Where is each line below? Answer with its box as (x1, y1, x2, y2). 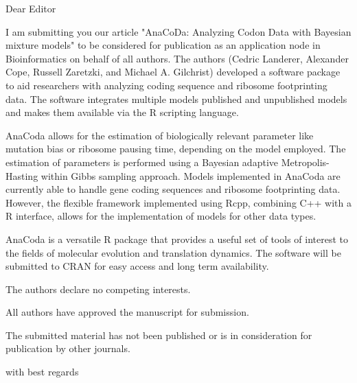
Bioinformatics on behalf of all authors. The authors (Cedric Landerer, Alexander (5, 51, 349, 65)
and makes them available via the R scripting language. (5, 105, 239, 119)
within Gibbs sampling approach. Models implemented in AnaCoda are (41, 168, 341, 183)
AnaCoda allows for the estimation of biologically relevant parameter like (5, 128, 314, 142)
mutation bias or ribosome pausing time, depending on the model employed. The (5, 141, 346, 156)
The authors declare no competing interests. (5, 281, 191, 296)
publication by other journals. (5, 341, 130, 356)
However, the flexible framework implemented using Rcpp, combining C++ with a (5, 195, 352, 209)
